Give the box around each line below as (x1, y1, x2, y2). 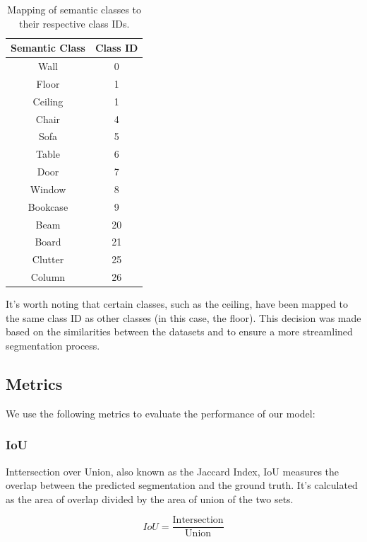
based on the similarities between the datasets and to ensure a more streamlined (6, 324, 353, 339)
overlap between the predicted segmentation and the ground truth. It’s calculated (6, 478, 358, 492)
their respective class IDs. (18, 16, 130, 30)
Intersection (172, 515, 224, 526)
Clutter (32, 252, 64, 267)
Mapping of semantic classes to (7, 2, 142, 16)
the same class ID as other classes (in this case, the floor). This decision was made (6, 310, 361, 325)
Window (30, 181, 66, 196)
